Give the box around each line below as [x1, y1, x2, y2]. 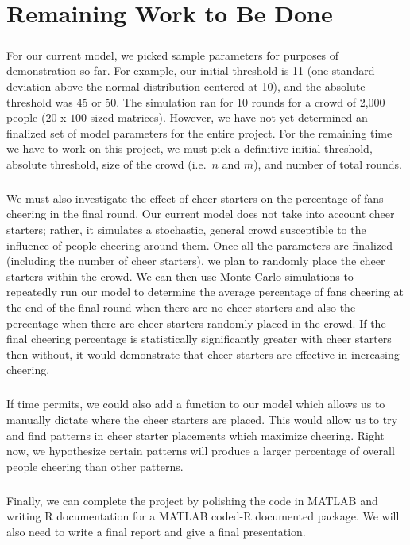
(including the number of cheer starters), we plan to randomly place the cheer [6, 252, 385, 269]
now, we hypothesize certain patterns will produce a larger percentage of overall [6, 442, 395, 459]
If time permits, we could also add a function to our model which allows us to [6, 395, 385, 412]
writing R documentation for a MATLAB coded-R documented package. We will [6, 508, 400, 524]
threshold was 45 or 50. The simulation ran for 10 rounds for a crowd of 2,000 [6, 93, 385, 110]
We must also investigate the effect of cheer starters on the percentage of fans [6, 189, 384, 206]
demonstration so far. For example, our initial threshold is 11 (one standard [6, 62, 375, 79]
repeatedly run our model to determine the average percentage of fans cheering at [6, 283, 404, 300]
